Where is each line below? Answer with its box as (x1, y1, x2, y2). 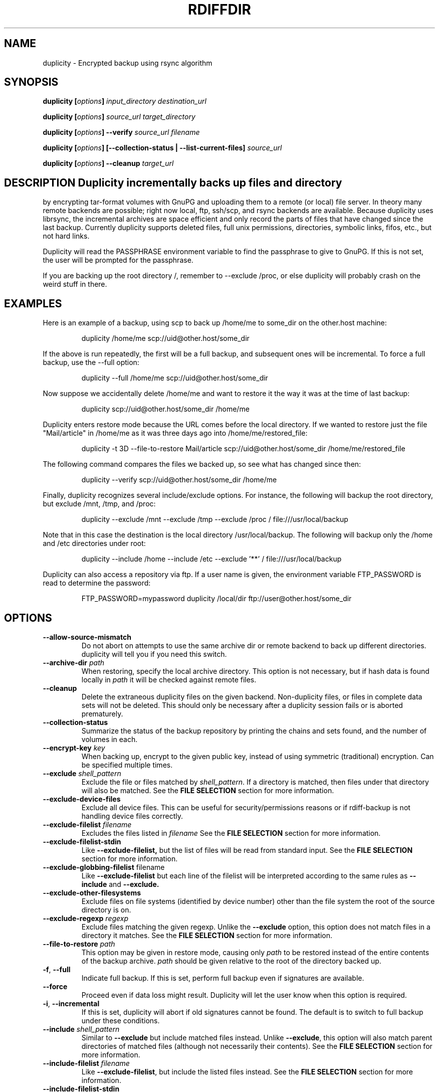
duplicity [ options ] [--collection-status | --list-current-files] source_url (43, 143, 282, 152)
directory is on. (81, 905, 131, 914)
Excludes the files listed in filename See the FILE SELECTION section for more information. (81, 828, 381, 837)
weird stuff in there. (43, 280, 107, 289)
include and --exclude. (81, 879, 159, 888)
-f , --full (43, 965, 71, 974)
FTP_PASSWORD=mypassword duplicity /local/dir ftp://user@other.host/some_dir (81, 594, 352, 603)
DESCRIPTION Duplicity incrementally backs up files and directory (4, 176, 342, 189)
